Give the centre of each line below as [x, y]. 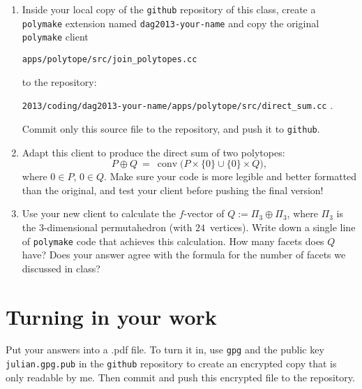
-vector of [204, 213]
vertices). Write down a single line [283, 227]
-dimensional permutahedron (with [118, 227]
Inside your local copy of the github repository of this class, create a [169, 9]
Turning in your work [111, 316]
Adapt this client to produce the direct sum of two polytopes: [153, 152]
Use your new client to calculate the [99, 213]
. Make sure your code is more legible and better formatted [231, 176]
